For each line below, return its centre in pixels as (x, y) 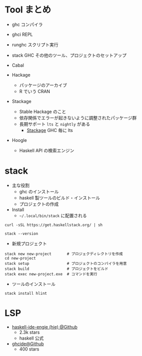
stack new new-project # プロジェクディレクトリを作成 (64, 254)
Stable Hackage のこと (43, 112)
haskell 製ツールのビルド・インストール (60, 198)
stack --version (21, 234)
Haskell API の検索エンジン (47, 150)
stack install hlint (26, 293)
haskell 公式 (32, 338)
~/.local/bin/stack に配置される (53, 215)
